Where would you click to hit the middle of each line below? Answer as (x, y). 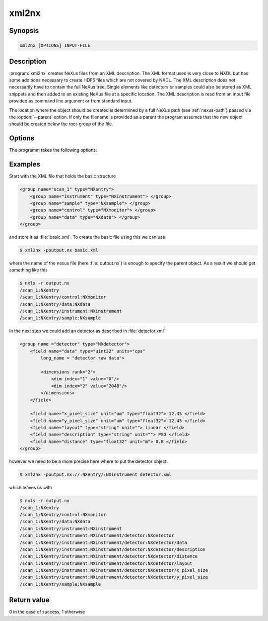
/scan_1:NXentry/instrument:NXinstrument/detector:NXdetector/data (103, 542)
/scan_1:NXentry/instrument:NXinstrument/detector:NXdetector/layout (106, 563)
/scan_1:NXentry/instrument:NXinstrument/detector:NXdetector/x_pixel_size (114, 570)
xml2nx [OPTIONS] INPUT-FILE (55, 45)
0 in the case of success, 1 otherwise (47, 612)
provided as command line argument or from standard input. (71, 101)
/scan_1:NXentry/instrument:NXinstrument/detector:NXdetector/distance (109, 556)
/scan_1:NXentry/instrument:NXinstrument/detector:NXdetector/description (113, 549)
